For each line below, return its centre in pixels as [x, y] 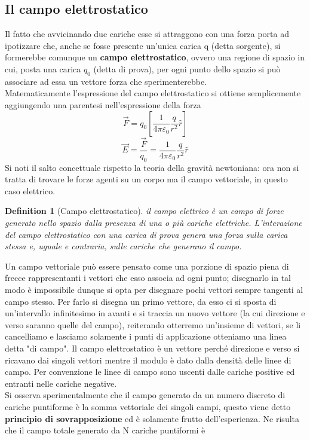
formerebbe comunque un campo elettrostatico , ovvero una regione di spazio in [155, 57]
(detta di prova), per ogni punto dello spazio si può [187, 68]
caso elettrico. [30, 190]
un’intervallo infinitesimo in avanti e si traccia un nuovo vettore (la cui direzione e [155, 313]
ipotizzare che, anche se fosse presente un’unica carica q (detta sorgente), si [143, 45]
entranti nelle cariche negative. [61, 383]
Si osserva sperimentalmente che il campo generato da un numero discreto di [145, 395]
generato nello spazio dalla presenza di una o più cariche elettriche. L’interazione [154, 223]
